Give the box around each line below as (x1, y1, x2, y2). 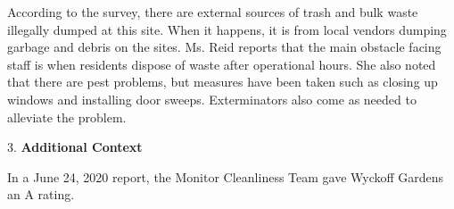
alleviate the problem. (7, 107, 127, 126)
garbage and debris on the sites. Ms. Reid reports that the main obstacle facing (7, 38, 442, 56)
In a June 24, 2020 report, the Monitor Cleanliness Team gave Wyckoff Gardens (7, 167, 444, 186)
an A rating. (7, 185, 75, 204)
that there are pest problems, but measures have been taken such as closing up (7, 72, 438, 91)
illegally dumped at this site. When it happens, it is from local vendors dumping (7, 20, 447, 38)
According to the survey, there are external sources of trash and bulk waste (7, 3, 418, 21)
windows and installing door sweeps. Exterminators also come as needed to (7, 89, 417, 108)
